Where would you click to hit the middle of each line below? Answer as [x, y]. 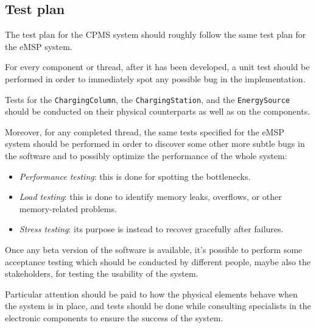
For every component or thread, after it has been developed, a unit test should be [157, 67]
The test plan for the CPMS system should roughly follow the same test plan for [156, 34]
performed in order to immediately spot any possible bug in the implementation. [155, 78]
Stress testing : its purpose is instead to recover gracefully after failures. [151, 229]
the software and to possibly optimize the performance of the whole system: [146, 156]
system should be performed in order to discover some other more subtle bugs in [155, 144]
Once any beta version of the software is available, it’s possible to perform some [154, 249]
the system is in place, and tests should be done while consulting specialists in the [158, 306]
